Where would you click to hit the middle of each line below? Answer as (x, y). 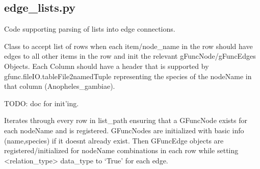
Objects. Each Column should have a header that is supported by (107, 66)
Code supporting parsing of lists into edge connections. (90, 29)
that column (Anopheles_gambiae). (60, 86)
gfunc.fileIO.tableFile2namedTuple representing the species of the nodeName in (128, 76)
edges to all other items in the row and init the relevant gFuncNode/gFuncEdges (130, 56)
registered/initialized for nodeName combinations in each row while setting (121, 150)
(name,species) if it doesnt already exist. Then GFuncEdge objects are (114, 140)
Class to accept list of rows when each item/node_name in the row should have (128, 46)
